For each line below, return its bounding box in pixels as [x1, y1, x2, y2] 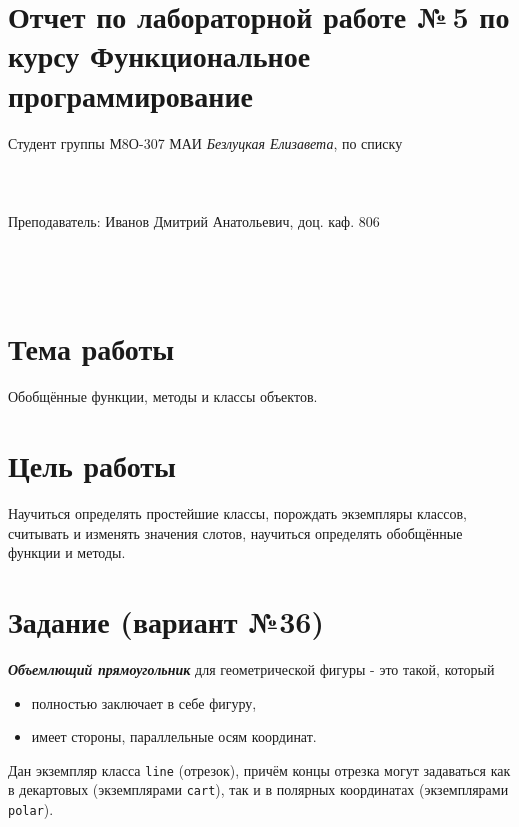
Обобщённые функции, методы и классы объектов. [8, 386, 318, 407]
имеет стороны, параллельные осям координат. [31, 726, 317, 747]
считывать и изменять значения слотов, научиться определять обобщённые [8, 522, 463, 543]
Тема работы [8, 328, 175, 369]
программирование [8, 74, 253, 115]
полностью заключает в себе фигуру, [31, 692, 257, 713]
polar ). [8, 799, 54, 820]
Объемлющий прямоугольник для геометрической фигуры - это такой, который [8, 659, 495, 679]
